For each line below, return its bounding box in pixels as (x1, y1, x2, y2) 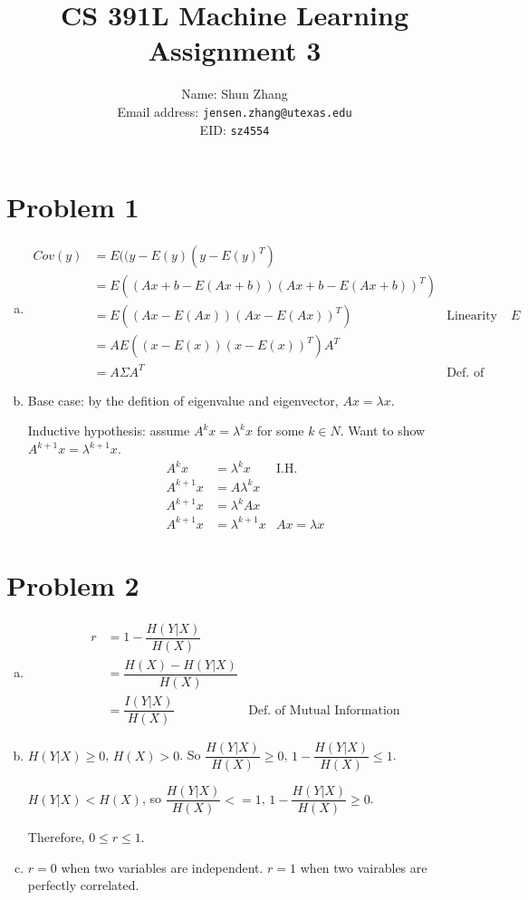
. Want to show (340, 421, 426, 440)
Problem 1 (6, 188, 139, 225)
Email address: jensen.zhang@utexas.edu (117, 101, 352, 120)
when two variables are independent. (61, 857, 264, 876)
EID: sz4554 (199, 120, 270, 139)
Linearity (446, 310, 498, 323)
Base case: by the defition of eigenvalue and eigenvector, (27, 390, 339, 409)
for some (256, 421, 304, 440)
